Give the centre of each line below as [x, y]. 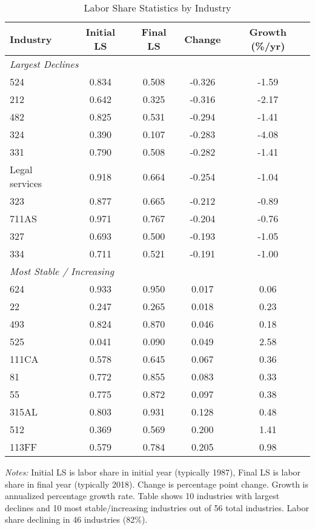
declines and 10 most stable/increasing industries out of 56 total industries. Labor [157, 507]
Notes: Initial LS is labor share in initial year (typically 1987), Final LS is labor [153, 472]
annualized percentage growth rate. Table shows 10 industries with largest [142, 496]
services [26, 183]
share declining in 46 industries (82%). [76, 519]
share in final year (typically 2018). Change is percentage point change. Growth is [157, 484]
